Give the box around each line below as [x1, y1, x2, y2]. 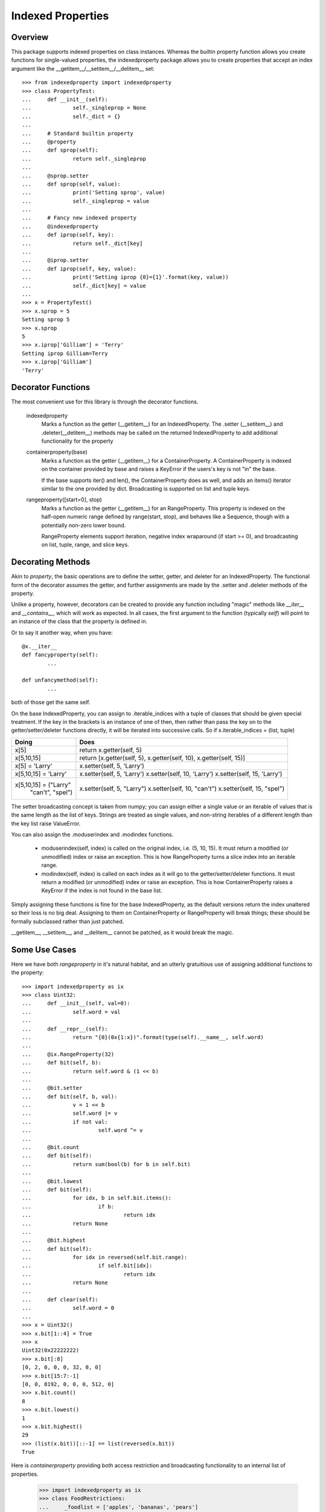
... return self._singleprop [22, 155, 146, 162]
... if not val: [22, 1118, 108, 1125]
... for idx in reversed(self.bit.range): [22, 1254, 188, 1261]
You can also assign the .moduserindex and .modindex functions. [11, 831, 174, 838]
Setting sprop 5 [22, 316, 70, 323]
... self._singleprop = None [22, 105, 146, 111]
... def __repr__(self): [22, 1025, 108, 1032]
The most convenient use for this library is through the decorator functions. [11, 398, 199, 405]
